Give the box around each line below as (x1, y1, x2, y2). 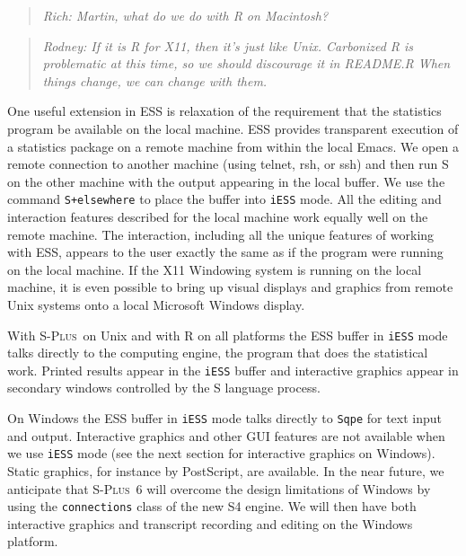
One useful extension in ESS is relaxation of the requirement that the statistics (7, 101, 442, 120)
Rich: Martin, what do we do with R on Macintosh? (42, 6, 329, 24)
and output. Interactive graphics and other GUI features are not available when (7, 426, 445, 445)
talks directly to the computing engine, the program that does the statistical (7, 343, 428, 362)
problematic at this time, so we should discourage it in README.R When (42, 54, 451, 73)
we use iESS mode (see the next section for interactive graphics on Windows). (7, 444, 435, 463)
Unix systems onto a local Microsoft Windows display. (7, 295, 305, 313)
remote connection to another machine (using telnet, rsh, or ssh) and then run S (7, 154, 449, 173)
